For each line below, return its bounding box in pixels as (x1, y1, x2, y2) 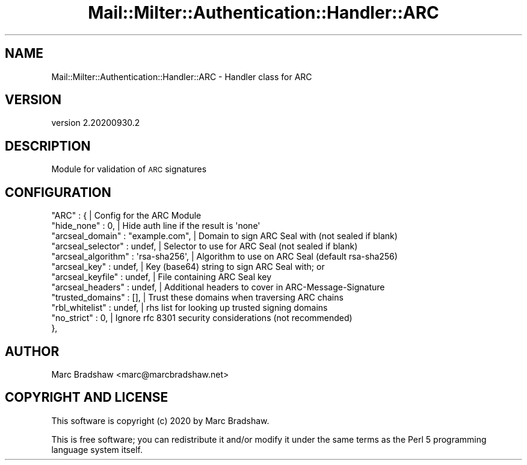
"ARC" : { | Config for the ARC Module (51, 210, 202, 221)
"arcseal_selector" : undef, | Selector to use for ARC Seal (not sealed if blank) (51, 241, 358, 252)
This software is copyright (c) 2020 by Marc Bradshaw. (51, 415, 270, 426)
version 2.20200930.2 (51, 117, 140, 128)
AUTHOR (5, 343, 60, 359)
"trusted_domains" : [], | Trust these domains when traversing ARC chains (51, 292, 344, 303)
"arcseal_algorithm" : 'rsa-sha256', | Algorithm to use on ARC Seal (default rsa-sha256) (51, 251, 398, 262)
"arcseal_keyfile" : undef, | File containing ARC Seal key (51, 272, 272, 282)
